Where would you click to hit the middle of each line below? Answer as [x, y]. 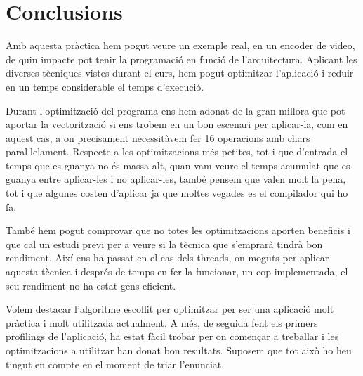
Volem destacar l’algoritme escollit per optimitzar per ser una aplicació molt [170, 309]
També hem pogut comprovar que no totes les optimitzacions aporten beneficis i [178, 230]
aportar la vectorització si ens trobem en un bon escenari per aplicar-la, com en [177, 124]
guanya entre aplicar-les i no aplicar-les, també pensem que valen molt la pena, [176, 179]
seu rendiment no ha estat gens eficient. [91, 285]
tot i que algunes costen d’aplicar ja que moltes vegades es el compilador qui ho [177, 193]
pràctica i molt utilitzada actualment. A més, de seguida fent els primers [162, 322]
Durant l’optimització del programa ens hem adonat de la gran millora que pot [176, 110]
